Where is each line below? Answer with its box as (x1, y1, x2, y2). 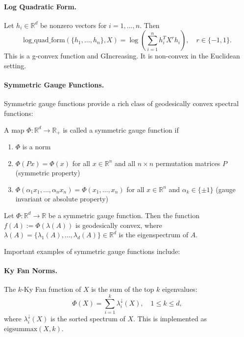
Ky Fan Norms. (4, 265, 57, 275)
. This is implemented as (133, 313, 207, 323)
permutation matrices (155, 158, 220, 168)
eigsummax (4, 326, 38, 333)
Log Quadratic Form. (4, 1, 77, 11)
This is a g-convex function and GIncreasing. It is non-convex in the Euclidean (4, 51, 240, 61)
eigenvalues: (162, 284, 197, 294)
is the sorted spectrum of (50, 313, 125, 323)
